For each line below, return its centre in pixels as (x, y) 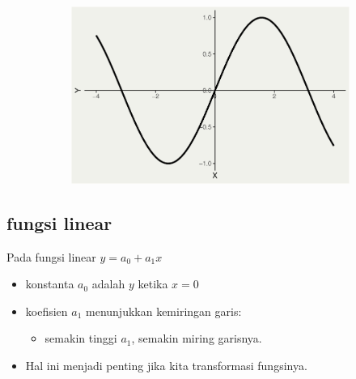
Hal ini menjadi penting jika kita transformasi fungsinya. (166, 366)
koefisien (47, 311)
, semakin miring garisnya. (197, 338)
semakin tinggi (81, 338)
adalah (108, 284)
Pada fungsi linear (51, 256)
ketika (153, 284)
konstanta (50, 284)
